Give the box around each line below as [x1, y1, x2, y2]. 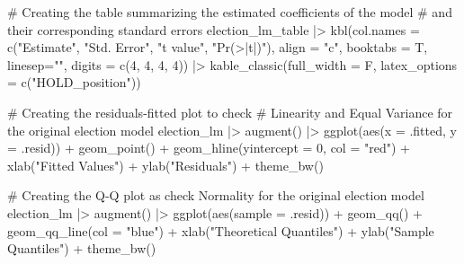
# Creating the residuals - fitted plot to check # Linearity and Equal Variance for [7, 102, 453, 121]
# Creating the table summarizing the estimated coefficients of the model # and [7, 3, 452, 21]
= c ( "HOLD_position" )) [7, 73, 141, 92]
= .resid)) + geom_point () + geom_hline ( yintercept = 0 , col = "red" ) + [7, 138, 410, 157]
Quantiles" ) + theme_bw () [7, 239, 156, 258]
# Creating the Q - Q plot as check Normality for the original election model [7, 186, 424, 205]
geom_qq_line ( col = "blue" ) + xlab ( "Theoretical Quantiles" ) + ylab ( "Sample [7, 221, 434, 240]
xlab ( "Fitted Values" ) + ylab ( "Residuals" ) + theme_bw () [7, 155, 324, 174]
